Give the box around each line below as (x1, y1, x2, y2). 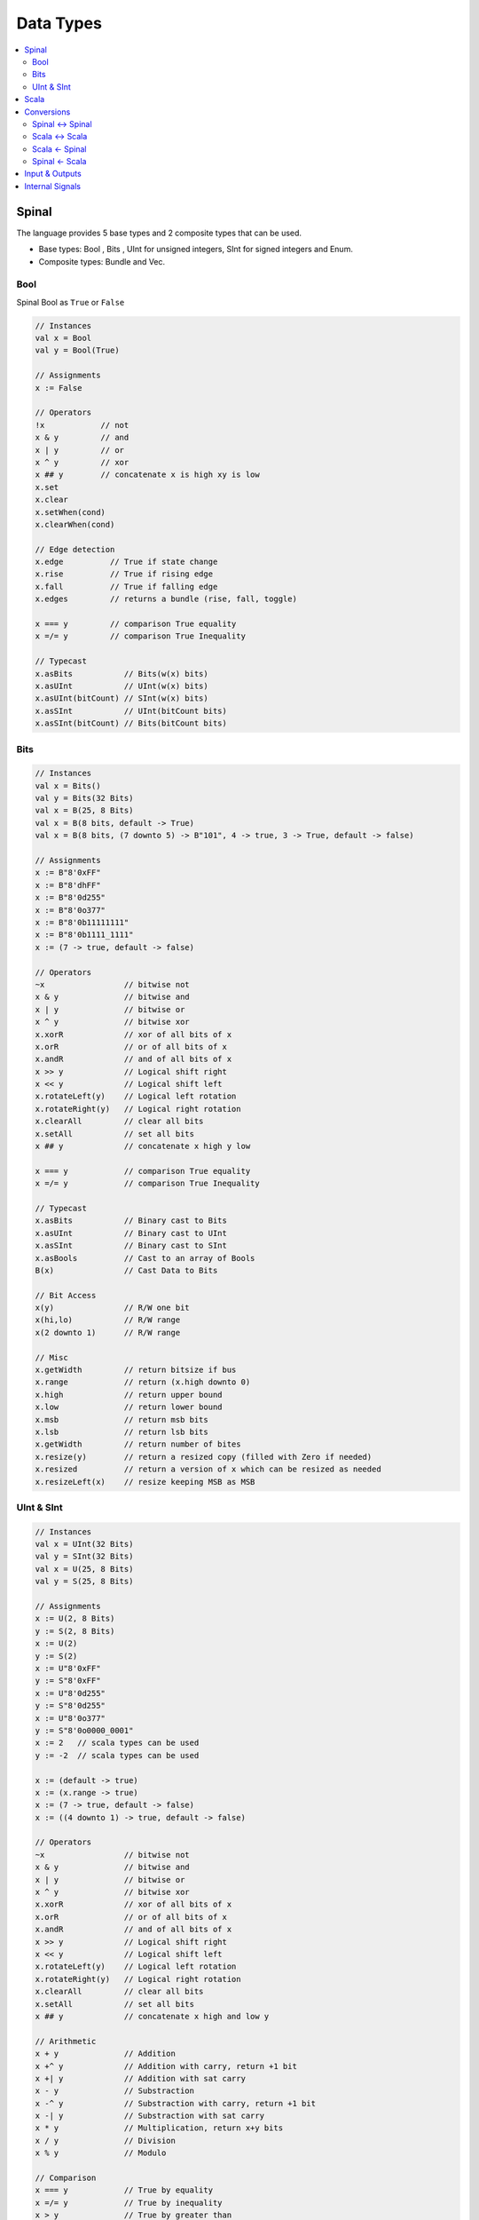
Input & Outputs (24, 169, 82, 179)
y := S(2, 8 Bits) (35, 1626, 115, 1636)
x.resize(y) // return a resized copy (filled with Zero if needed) (35, 1452, 373, 1462)
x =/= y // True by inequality (35, 2198, 223, 2208)
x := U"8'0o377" (35, 1713, 106, 1723)
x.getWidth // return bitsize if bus (35, 1365, 237, 1376)
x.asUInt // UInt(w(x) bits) (35, 680, 208, 691)
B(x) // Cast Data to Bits (35, 1265, 218, 1275)
